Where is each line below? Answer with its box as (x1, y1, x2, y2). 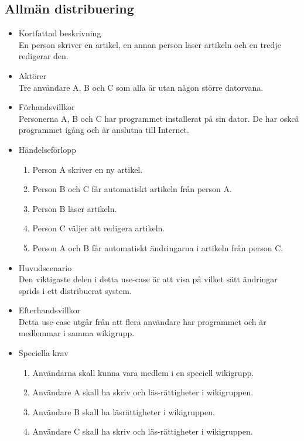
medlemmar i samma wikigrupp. (18, 327, 135, 339)
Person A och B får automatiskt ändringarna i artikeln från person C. (32, 241, 283, 254)
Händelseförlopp (18, 143, 76, 155)
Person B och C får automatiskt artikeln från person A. (32, 183, 232, 195)
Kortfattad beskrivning (18, 27, 101, 39)
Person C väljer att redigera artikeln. (32, 222, 165, 234)
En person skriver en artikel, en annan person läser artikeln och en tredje (18, 38, 281, 50)
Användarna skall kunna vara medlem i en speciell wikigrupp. (32, 366, 254, 378)
